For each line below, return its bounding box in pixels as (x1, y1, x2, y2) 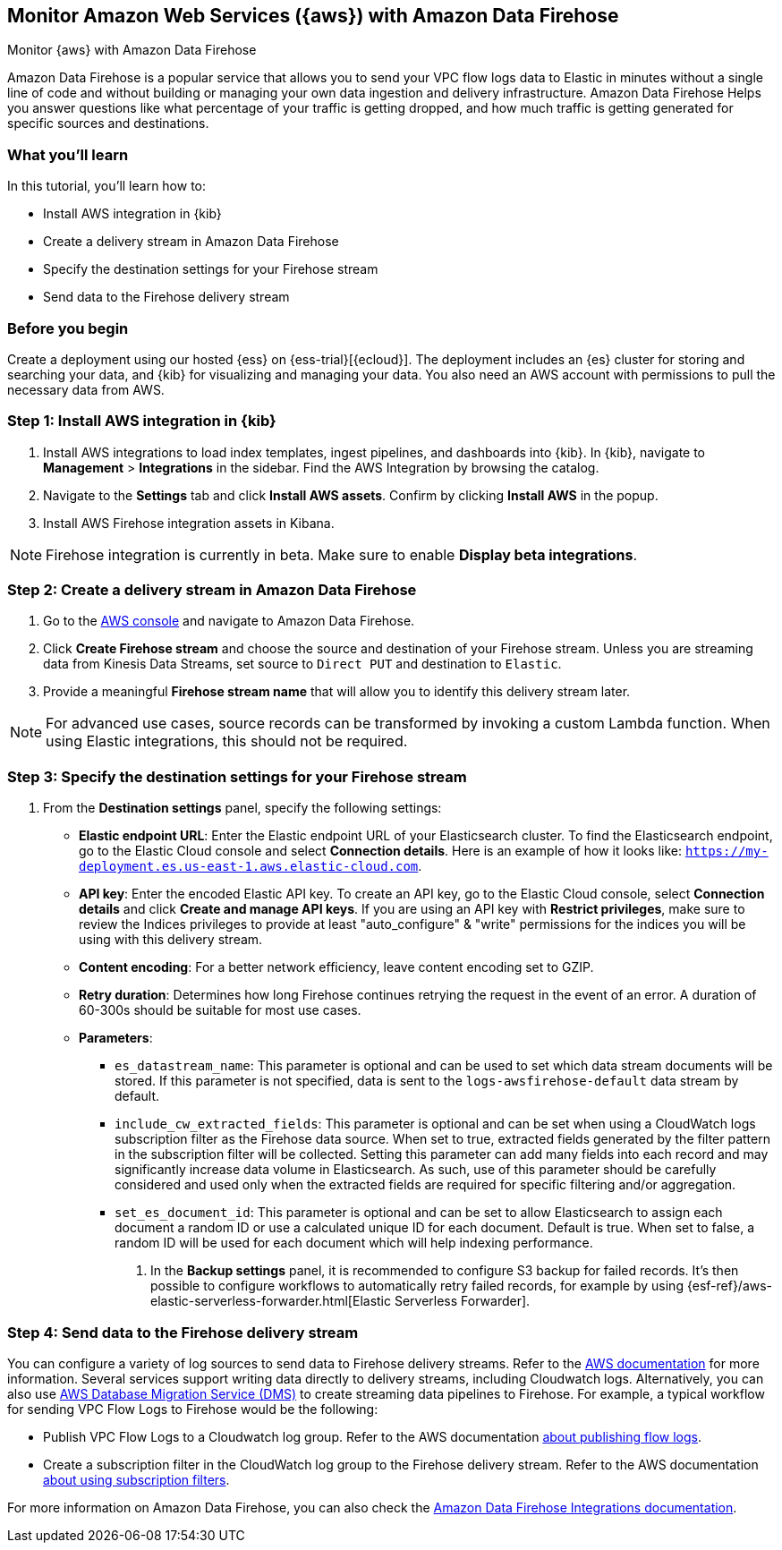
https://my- (684, 844, 769, 859)
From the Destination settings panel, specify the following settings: (43, 800, 442, 816)
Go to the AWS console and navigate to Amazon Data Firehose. (43, 613, 415, 629)
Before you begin (7, 319, 129, 337)
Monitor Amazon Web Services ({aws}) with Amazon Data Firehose (7, 4, 619, 27)
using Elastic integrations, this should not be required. (46, 732, 408, 751)
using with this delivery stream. (79, 932, 263, 948)
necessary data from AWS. (7, 381, 165, 397)
